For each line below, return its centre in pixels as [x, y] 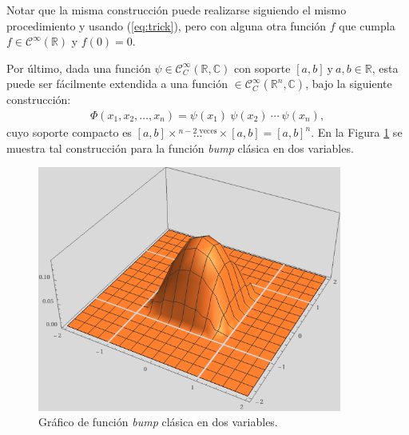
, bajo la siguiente [349, 84]
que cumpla [367, 25]
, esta [385, 68]
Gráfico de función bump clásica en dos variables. [158, 422]
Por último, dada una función [79, 68]
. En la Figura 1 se [357, 132]
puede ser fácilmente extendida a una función [117, 84]
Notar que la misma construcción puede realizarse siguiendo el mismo [177, 10]
